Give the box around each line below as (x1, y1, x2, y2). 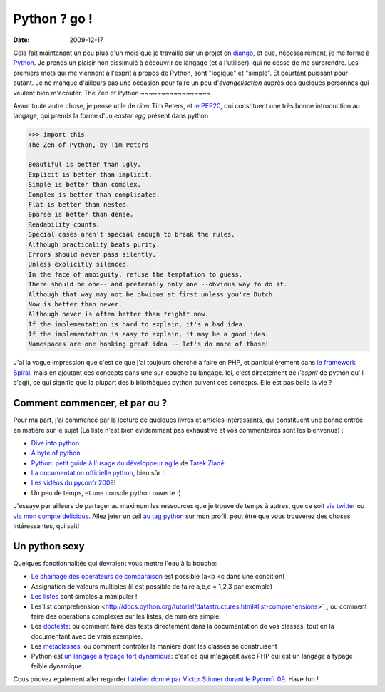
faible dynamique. (31, 661, 84, 670)
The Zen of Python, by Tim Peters (28, 140, 149, 149)
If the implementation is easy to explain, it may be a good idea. (28, 330, 269, 339)
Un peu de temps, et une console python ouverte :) (31, 488, 181, 497)
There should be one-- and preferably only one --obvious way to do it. (28, 280, 288, 289)
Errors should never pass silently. (28, 250, 157, 258)
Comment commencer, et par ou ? (13, 397, 168, 409)
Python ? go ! (13, 11, 93, 26)
